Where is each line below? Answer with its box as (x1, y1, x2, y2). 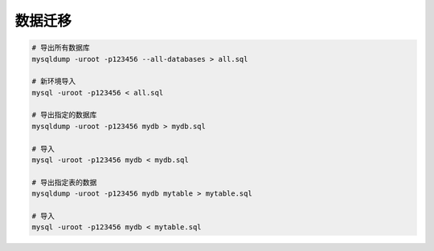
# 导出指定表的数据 (31, 177, 97, 187)
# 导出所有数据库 (31, 43, 90, 52)
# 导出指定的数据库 (31, 111, 97, 119)
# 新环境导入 (31, 77, 76, 86)
